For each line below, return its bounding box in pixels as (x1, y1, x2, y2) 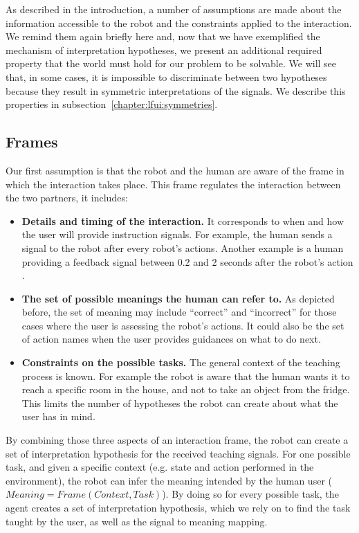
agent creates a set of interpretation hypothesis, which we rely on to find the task (6, 500, 351, 515)
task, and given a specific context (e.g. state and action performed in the (6, 460, 314, 474)
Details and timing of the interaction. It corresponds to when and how (21, 213, 344, 228)
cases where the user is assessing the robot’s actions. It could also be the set (21, 318, 344, 332)
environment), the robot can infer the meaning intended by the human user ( (6, 473, 332, 487)
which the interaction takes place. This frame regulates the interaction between (6, 177, 341, 191)
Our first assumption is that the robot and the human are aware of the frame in (6, 163, 344, 177)
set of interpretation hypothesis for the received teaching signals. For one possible (6, 446, 351, 460)
